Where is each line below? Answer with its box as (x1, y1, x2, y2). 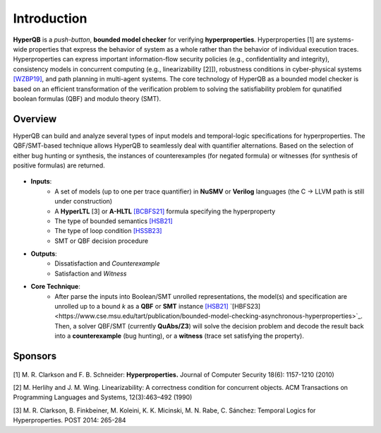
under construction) (54, 197, 113, 206)
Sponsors (13, 350, 56, 362)
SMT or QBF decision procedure (54, 237, 148, 245)
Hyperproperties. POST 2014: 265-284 (13, 416, 126, 425)
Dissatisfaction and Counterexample (54, 259, 160, 268)
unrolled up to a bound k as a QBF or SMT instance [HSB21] (54, 302, 229, 311)
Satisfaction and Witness (54, 269, 127, 278)
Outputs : (30, 249, 58, 258)
